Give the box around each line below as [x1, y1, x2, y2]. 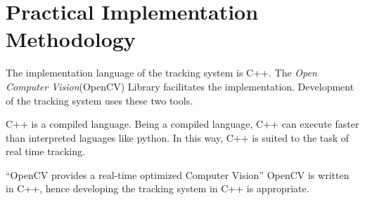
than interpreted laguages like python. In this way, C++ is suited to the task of [6, 130, 350, 145]
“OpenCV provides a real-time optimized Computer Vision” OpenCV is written [6, 167, 350, 182]
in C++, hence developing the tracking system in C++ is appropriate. [6, 181, 309, 196]
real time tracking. [6, 144, 85, 159]
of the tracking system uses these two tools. [6, 93, 193, 107]
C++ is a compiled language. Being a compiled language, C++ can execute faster [6, 116, 359, 131]
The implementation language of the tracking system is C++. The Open [6, 65, 317, 80]
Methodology [6, 25, 136, 53]
